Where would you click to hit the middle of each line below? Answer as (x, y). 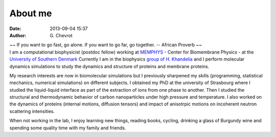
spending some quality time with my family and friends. (68, 128)
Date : (15, 29)
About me (31, 13)
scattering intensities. (32, 111)
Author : (18, 35)
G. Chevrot (61, 35)
